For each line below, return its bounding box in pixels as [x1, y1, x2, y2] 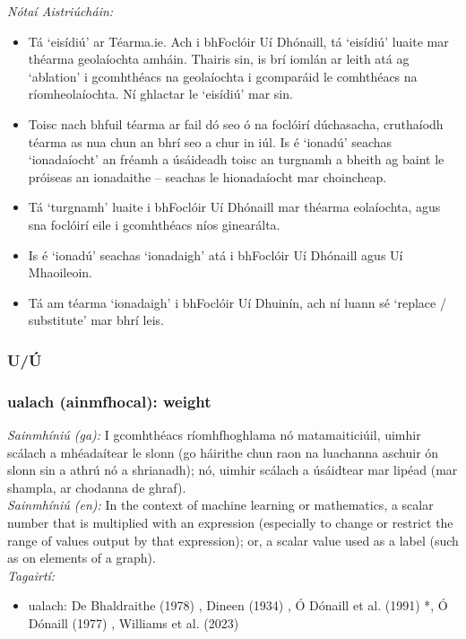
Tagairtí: [7, 565, 56, 584]
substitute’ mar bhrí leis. [28, 311, 165, 329]
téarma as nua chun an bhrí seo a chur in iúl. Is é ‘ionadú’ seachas [28, 132, 393, 151]
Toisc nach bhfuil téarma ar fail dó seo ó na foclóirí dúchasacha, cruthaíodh [28, 114, 444, 133]
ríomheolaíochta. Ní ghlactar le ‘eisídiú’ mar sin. [28, 84, 293, 103]
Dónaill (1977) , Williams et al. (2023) [28, 613, 239, 632]
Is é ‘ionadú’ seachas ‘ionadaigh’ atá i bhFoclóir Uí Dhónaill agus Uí [28, 245, 403, 264]
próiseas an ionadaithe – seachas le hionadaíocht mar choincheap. [28, 167, 387, 186]
